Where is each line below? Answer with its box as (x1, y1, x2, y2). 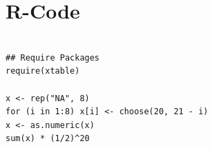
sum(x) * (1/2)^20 (6, 134, 90, 144)
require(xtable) (6, 66, 80, 76)
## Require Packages (6, 52, 100, 63)
